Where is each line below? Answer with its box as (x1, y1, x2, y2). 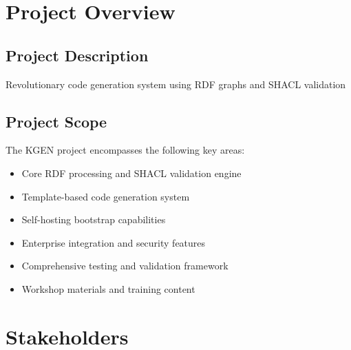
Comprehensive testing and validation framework (21, 258, 228, 273)
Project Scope (6, 110, 107, 132)
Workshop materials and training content (21, 281, 195, 296)
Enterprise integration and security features (21, 235, 206, 249)
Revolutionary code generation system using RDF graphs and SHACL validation (6, 76, 346, 91)
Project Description (6, 44, 149, 65)
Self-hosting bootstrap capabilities (21, 212, 166, 227)
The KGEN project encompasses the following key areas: (6, 143, 245, 157)
